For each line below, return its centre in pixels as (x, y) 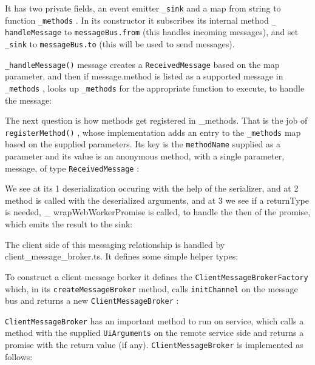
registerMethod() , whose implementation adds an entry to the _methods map (153, 132)
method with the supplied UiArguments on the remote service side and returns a (154, 333)
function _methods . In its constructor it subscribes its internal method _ (141, 20)
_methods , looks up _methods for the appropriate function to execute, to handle (155, 88)
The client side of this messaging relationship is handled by (115, 244)
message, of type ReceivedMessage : (72, 168)
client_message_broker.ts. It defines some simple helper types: (122, 256)
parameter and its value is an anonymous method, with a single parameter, (145, 156)
